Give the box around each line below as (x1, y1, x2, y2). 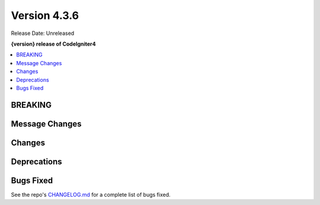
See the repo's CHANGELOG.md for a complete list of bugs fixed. (11, 191, 171, 198)
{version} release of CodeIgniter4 (11, 40, 96, 47)
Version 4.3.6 (11, 9, 79, 22)
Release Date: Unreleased (11, 30, 75, 37)
